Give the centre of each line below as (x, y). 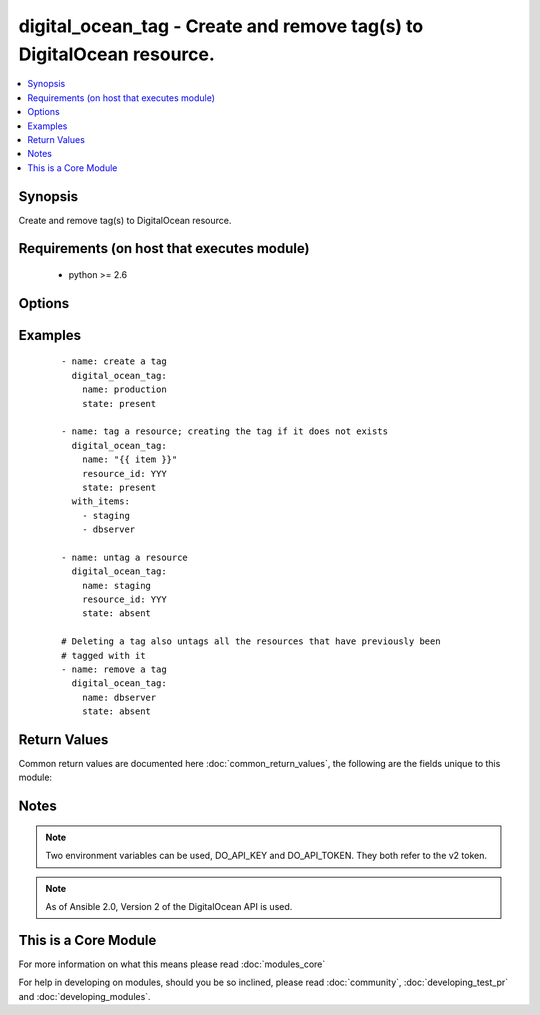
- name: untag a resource (125, 557)
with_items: (100, 501)
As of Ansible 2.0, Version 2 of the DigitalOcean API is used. (169, 907)
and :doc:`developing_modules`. (84, 996)
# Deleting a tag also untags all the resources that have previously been (251, 641)
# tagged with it (103, 655)
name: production (124, 389)
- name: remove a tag (114, 669)
